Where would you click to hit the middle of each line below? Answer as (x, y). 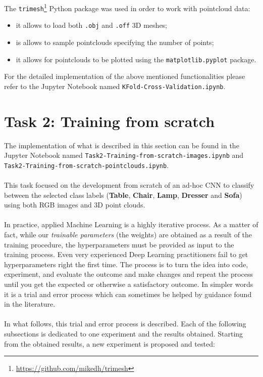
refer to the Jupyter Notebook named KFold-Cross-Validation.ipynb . (115, 86)
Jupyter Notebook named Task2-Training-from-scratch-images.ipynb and (124, 155)
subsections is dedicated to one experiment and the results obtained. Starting (124, 333)
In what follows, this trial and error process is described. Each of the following (125, 324)
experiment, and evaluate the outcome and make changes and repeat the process (129, 274)
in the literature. (30, 304)
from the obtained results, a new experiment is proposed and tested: (110, 343)
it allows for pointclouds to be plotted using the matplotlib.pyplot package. (136, 59)
